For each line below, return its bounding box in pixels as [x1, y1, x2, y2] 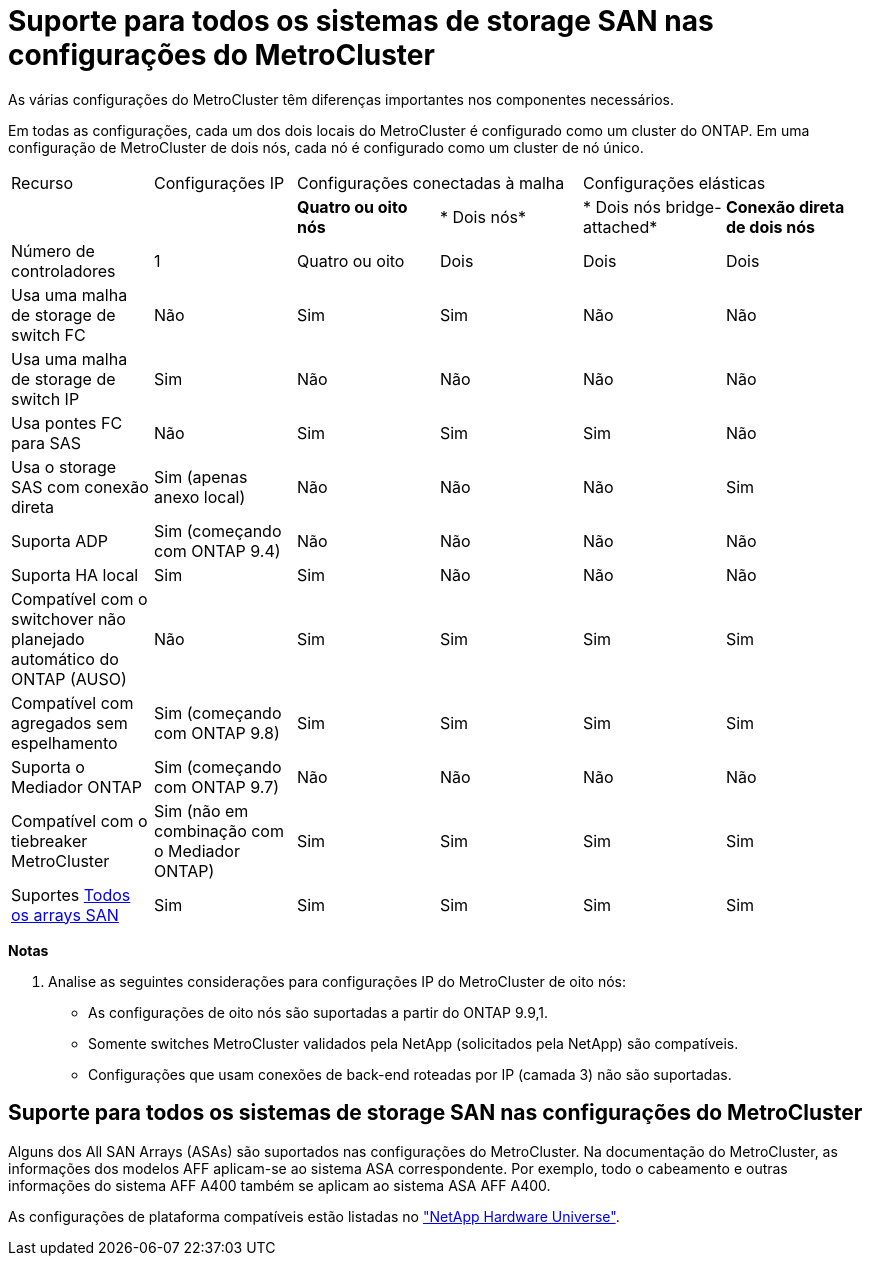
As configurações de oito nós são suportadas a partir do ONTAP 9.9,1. [88, 1003, 549, 1021]
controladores [11, 260, 116, 281]
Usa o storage [11, 456, 117, 477]
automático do [11, 648, 119, 669]
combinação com [153, 820, 284, 841]
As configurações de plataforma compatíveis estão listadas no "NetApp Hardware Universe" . [8, 1207, 620, 1225]
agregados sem [11, 712, 128, 733]
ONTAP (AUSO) [11, 668, 127, 689]
